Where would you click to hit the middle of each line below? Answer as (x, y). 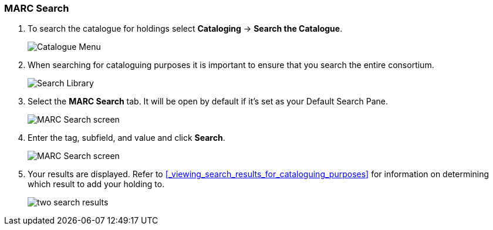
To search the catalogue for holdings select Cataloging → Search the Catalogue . (185, 29)
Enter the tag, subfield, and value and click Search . (126, 138)
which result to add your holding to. (96, 184)
